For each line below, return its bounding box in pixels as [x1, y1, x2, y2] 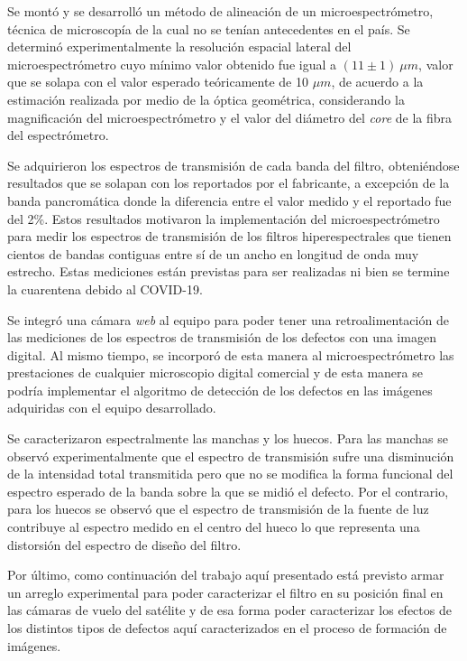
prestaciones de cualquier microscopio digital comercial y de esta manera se [7, 363, 423, 382]
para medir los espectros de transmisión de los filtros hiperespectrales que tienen [7, 227, 452, 246]
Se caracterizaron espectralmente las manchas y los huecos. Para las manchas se [7, 429, 448, 448]
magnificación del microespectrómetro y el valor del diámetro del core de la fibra [7, 107, 453, 126]
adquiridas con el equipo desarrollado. [7, 398, 216, 417]
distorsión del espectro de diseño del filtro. [7, 535, 242, 554]
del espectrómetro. [7, 126, 109, 144]
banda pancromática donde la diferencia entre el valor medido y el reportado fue [7, 191, 452, 209]
